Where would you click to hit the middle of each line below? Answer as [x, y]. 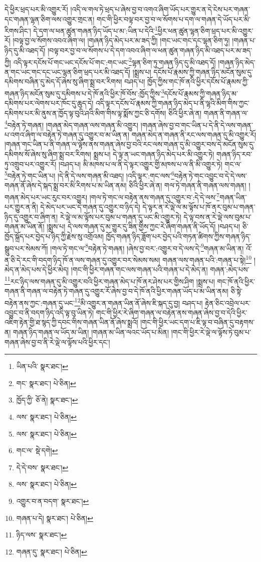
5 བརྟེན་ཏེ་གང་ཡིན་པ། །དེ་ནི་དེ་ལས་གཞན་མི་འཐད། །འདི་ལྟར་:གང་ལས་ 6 [89, 175]
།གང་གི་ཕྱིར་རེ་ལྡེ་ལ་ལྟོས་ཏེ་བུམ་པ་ [211, 332]
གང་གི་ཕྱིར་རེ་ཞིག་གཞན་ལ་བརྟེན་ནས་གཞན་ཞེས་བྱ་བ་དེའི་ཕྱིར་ [172, 312]
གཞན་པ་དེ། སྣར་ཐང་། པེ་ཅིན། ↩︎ [55, 518]
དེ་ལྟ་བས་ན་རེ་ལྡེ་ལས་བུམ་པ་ [218, 216]
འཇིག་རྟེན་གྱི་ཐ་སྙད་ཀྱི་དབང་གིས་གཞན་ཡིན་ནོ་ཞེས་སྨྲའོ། [71, 322]
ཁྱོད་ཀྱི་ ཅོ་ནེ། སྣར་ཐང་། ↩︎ [47, 400]
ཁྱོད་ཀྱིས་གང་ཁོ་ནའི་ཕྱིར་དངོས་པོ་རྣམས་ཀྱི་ [198, 81]
